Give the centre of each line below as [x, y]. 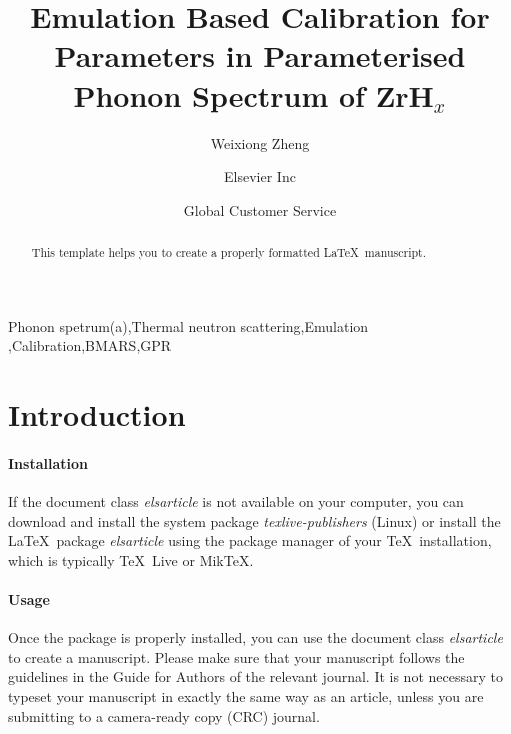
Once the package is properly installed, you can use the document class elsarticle [255, 637]
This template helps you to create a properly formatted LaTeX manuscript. [229, 252]
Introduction [97, 414]
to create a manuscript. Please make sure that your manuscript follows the [236, 656]
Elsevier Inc [260, 176]
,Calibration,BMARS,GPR [90, 345]
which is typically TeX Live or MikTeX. [131, 559]
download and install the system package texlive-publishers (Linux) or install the [254, 520]
